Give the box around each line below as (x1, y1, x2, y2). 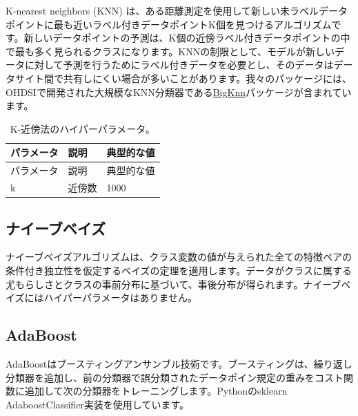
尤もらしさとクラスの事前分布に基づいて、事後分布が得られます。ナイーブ (6, 276, 341, 291)
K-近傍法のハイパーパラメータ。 (10, 121, 155, 135)
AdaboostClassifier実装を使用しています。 (6, 397, 190, 411)
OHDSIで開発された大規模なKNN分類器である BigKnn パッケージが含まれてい (6, 84, 352, 99)
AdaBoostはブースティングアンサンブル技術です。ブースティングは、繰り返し (6, 356, 352, 370)
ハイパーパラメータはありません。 (43, 290, 198, 305)
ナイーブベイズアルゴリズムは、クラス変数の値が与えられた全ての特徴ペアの (6, 249, 352, 264)
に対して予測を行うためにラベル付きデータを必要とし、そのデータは (24, 57, 334, 72)
